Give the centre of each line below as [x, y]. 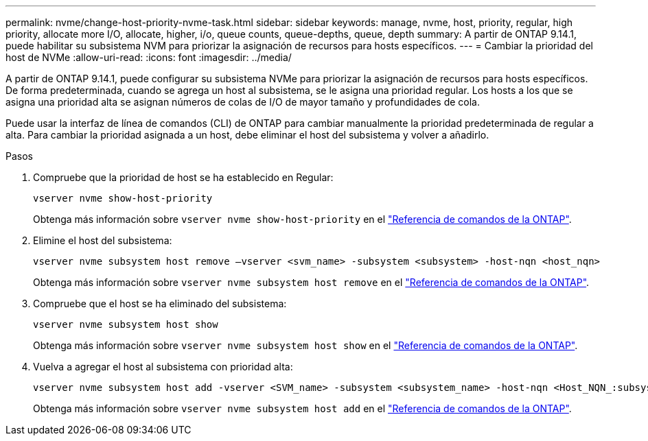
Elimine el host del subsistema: [103, 240]
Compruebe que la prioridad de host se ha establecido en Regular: [183, 177]
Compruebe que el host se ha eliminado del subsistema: [160, 303]
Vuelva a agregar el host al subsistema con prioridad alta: [163, 367]
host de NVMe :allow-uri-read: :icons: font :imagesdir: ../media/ [149, 57]
